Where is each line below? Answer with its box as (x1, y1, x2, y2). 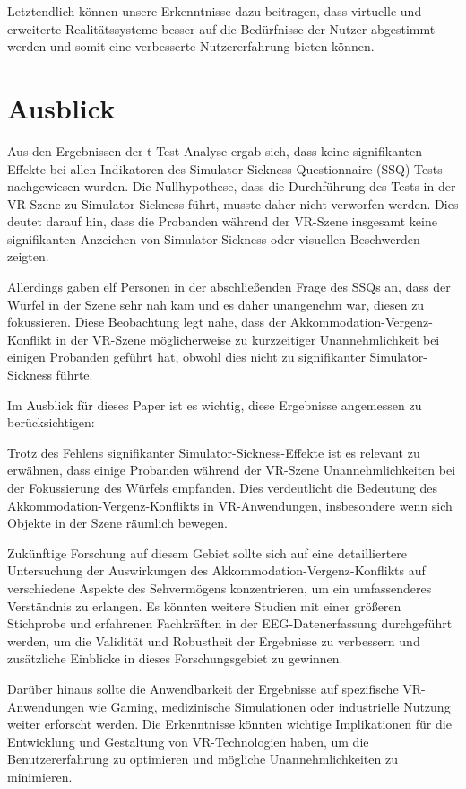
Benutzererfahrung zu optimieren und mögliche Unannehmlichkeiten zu (7, 750, 398, 768)
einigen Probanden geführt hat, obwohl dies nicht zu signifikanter (7, 347, 366, 366)
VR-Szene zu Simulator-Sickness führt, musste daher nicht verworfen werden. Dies (7, 194, 459, 213)
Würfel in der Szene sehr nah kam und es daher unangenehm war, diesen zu (7, 294, 425, 313)
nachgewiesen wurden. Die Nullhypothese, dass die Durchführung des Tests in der (7, 177, 456, 196)
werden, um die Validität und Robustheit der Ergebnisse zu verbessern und (7, 631, 420, 650)
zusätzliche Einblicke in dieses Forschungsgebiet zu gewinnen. (7, 649, 343, 668)
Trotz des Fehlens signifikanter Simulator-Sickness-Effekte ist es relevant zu (7, 443, 420, 461)
